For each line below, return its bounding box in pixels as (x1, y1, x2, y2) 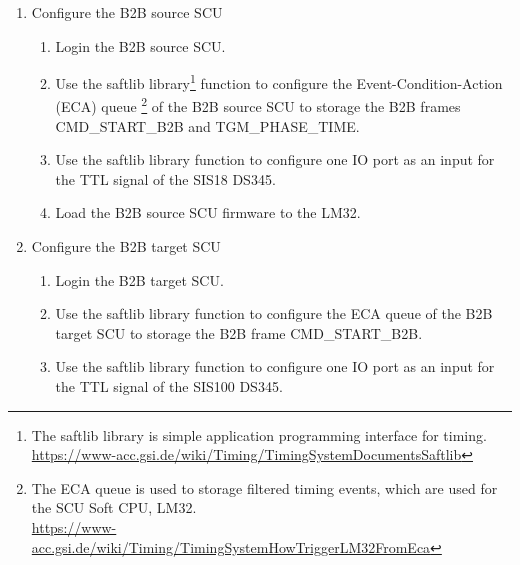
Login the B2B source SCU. (55, 35, 226, 56)
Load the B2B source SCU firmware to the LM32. (55, 202, 361, 223)
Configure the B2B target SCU (31, 236, 221, 257)
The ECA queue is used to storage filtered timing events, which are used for (31, 477, 498, 498)
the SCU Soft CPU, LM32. (31, 497, 197, 518)
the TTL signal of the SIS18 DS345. (55, 168, 276, 189)
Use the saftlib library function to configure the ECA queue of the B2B (55, 303, 493, 324)
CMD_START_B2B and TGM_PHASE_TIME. (55, 115, 360, 136)
